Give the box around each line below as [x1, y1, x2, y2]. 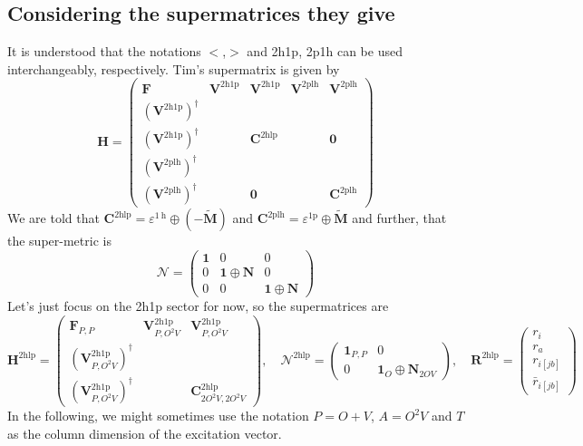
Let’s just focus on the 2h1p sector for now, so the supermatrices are [7, 296, 389, 315]
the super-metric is [7, 231, 112, 250]
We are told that [7, 208, 100, 228]
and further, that [352, 208, 447, 228]
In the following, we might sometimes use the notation [7, 406, 309, 425]
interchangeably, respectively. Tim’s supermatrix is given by [7, 59, 340, 78]
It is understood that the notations [7, 42, 201, 61]
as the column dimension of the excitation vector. [7, 424, 282, 443]
